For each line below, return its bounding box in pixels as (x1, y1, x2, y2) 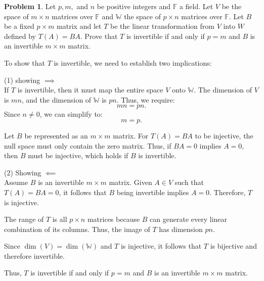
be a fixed (4, 21, 34, 31)
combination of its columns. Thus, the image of (4, 223, 150, 234)
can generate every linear (150, 214, 228, 224)
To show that (4, 57, 45, 68)
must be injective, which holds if (28, 150, 128, 161)
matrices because (87, 214, 140, 224)
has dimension (159, 223, 203, 234)
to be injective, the (195, 130, 253, 140)
